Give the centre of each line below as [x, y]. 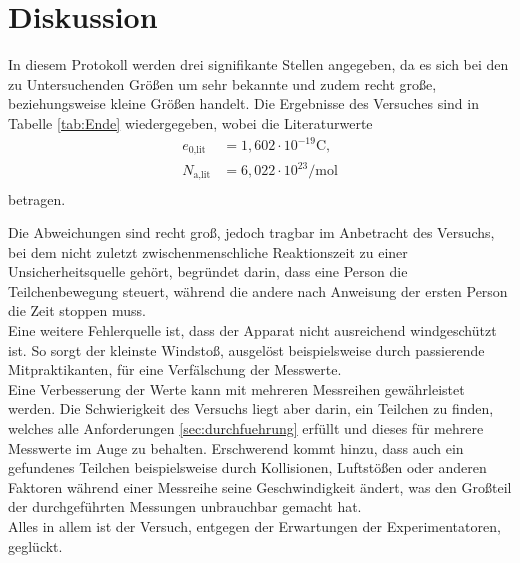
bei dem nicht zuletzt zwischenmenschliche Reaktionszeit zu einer [208, 251]
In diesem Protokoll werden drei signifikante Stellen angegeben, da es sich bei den [258, 64]
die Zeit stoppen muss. [77, 310]
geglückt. [35, 545]
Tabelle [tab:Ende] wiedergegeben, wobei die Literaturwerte [190, 122]
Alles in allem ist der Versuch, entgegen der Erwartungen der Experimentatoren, [254, 526]
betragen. [37, 198]
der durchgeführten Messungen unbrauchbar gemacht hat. [185, 506]
